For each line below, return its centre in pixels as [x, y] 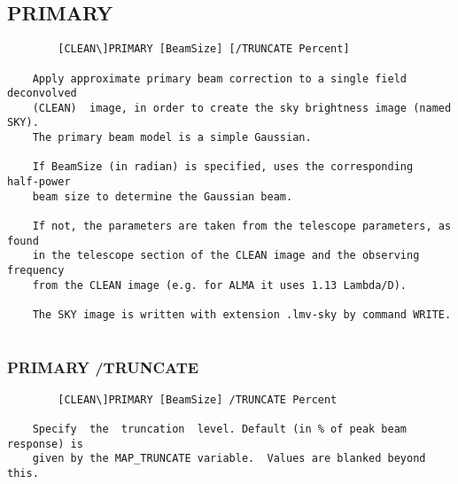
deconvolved [42, 94]
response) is [45, 444]
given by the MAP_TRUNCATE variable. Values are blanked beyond [229, 459]
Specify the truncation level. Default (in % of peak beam [220, 429]
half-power [39, 182]
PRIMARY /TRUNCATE [103, 367]
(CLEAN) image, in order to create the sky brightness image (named [242, 108]
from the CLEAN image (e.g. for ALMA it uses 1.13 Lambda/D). [220, 285]
